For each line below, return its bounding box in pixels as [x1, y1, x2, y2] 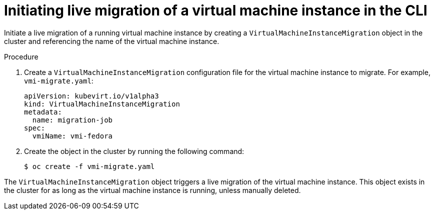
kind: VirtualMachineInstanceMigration [24, 99, 180, 108]
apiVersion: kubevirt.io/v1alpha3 [24, 91, 159, 100]
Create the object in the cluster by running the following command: [24, 146, 244, 155]
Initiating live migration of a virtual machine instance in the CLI [4, 2, 427, 19]
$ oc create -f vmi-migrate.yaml [24, 162, 155, 170]
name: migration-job [32, 115, 113, 124]
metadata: [24, 107, 62, 116]
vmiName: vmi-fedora [32, 131, 113, 140]
